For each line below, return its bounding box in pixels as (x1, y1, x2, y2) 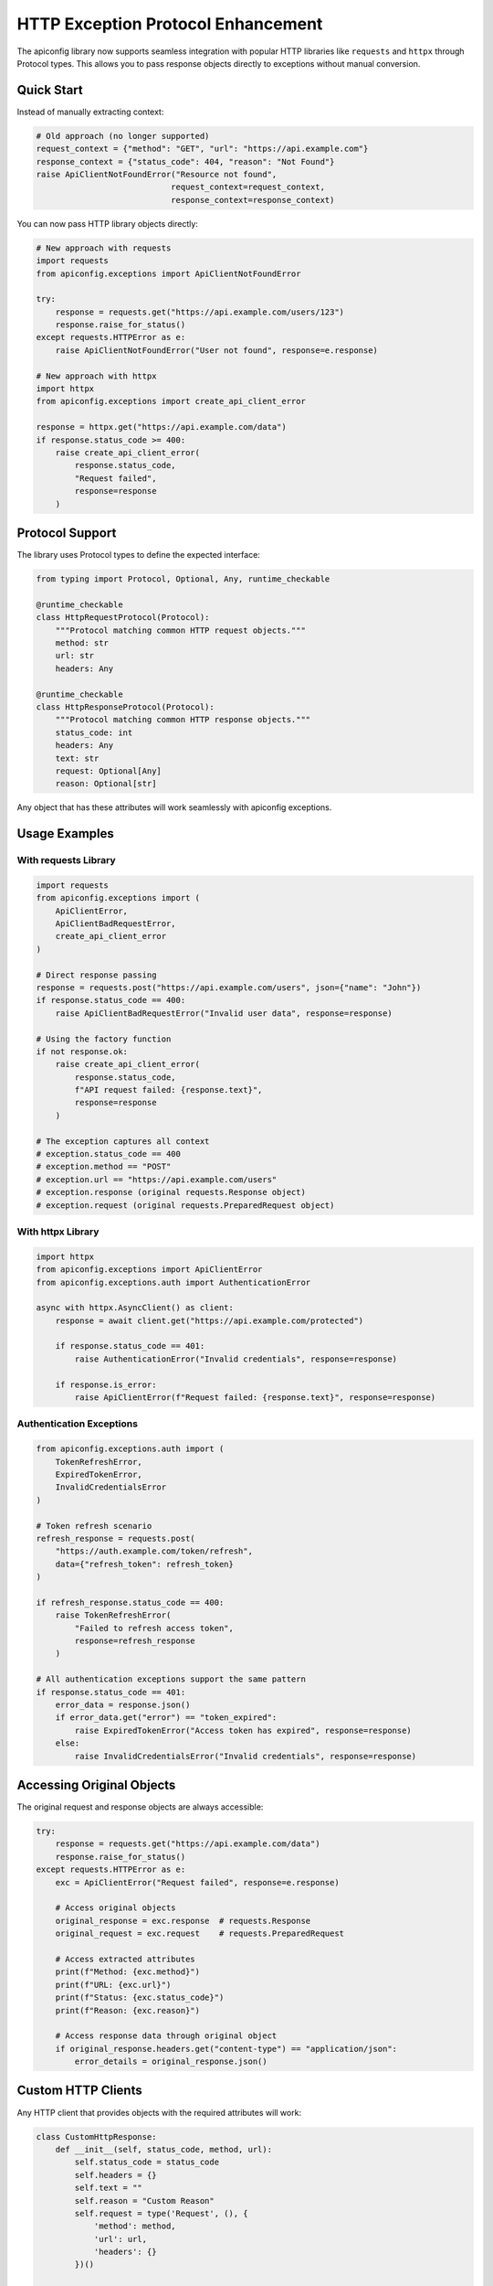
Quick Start (16, 82, 83, 98)
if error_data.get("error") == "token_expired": (55, 1713, 278, 1723)
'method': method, (93, 2221, 177, 2231)
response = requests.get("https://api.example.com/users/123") (55, 306, 345, 317)
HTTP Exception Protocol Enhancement (16, 14, 323, 34)
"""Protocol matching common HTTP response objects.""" (55, 714, 311, 725)
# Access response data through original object (55, 2031, 278, 2041)
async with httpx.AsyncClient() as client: (36, 1303, 235, 1313)
